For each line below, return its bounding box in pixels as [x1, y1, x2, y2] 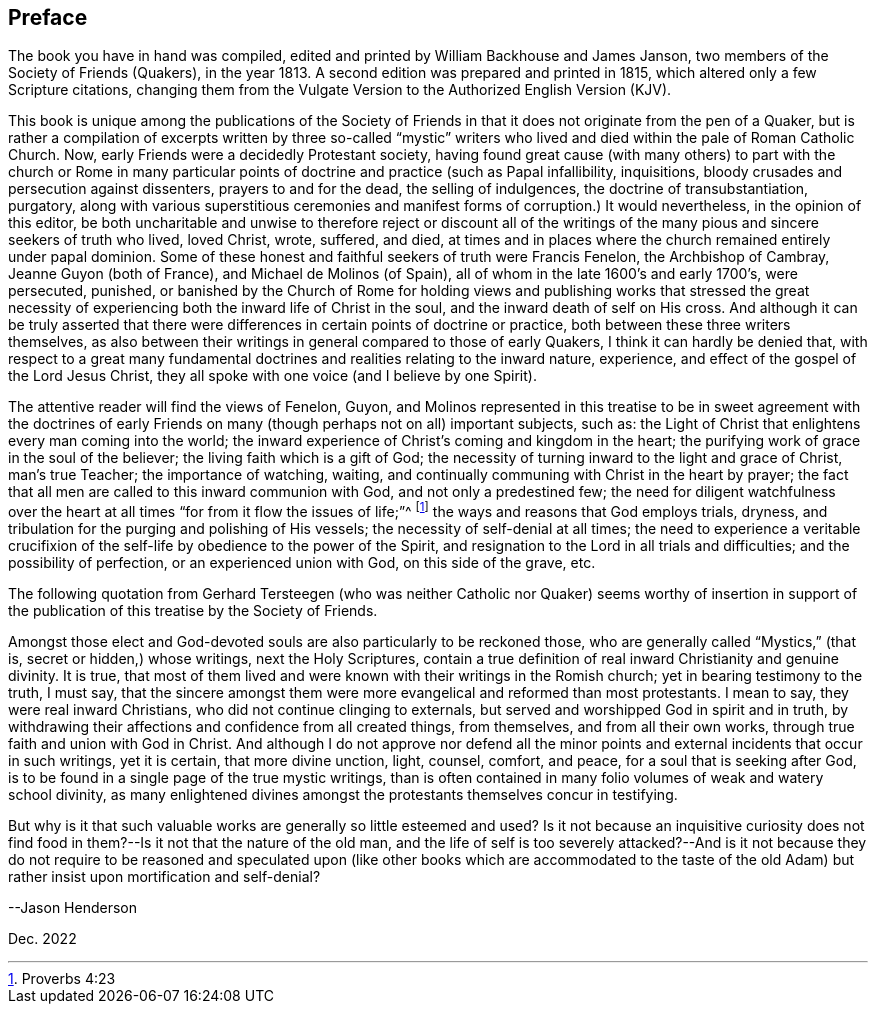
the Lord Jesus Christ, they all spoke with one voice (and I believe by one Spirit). [8, 367, 537, 385]
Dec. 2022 [8, 930, 77, 948]
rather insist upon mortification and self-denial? [8, 868, 321, 886]
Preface [8, 5, 88, 30]
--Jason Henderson [8, 899, 137, 917]
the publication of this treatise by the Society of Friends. [8, 602, 378, 620]
